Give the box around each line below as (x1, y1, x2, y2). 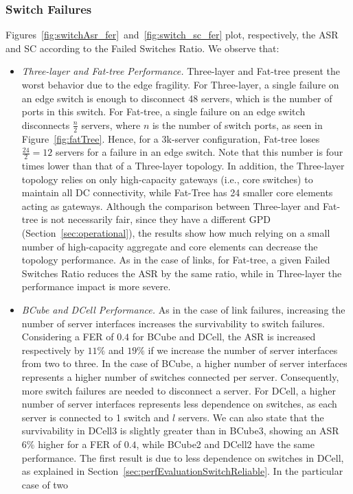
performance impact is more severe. (21, 279, 171, 294)
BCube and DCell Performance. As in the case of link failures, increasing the (21, 302, 345, 316)
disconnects (21, 117, 70, 132)
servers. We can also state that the (178, 410, 324, 424)
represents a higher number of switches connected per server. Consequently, (21, 369, 339, 384)
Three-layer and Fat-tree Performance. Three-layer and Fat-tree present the (21, 64, 340, 78)
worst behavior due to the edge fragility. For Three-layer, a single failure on (21, 78, 339, 91)
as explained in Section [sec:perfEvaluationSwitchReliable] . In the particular (21, 464, 343, 478)
